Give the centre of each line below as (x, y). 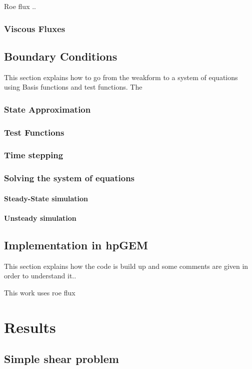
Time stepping (34, 155)
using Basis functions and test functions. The (73, 87)
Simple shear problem (61, 359)
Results (30, 327)
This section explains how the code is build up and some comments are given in (126, 266)
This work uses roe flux (40, 292)
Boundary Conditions (61, 56)
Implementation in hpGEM (76, 245)
